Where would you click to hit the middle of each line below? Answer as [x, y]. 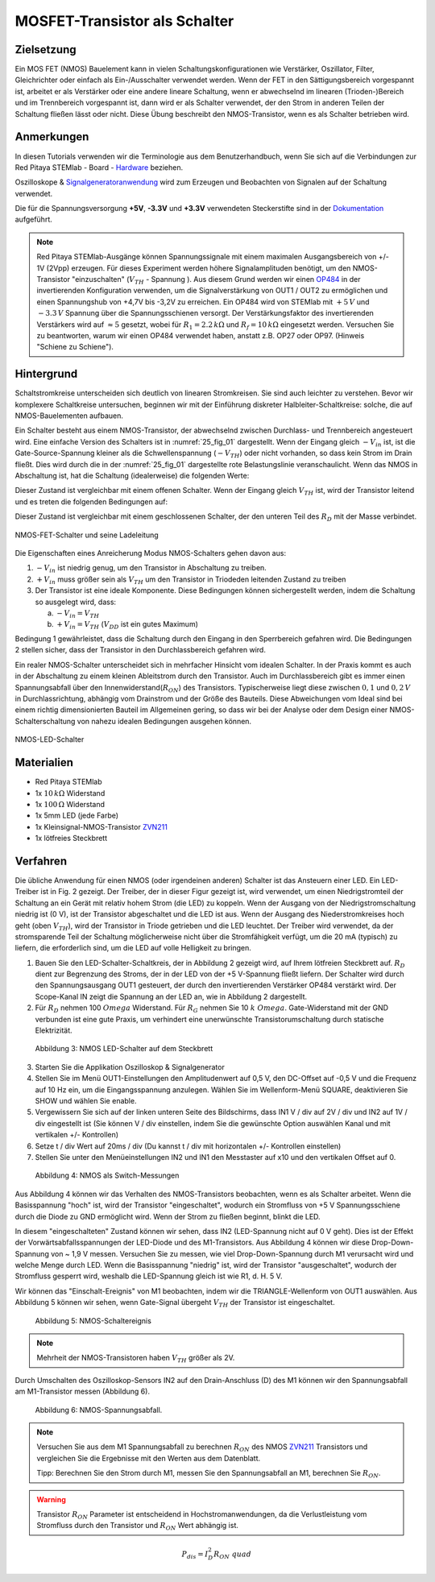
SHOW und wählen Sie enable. [86, 1101]
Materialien [44, 762]
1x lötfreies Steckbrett [71, 839]
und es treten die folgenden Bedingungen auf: [91, 501]
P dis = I [195, 1555]
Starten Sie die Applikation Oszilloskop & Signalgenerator [130, 1066]
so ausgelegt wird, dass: [76, 602]
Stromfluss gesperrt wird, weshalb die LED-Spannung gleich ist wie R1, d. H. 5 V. [149, 1276]
